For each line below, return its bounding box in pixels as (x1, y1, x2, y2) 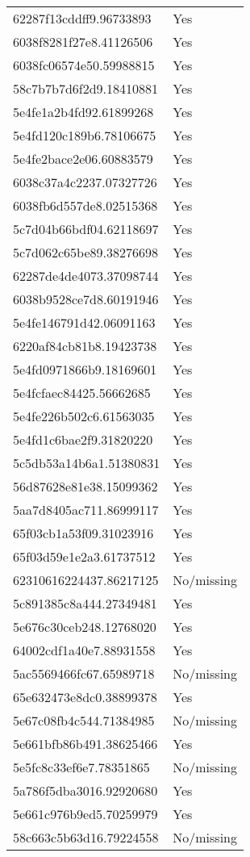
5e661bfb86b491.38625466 (13, 734, 158, 753)
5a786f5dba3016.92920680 (13, 781, 158, 800)
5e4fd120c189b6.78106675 (13, 126, 156, 144)
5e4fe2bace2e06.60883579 (13, 149, 153, 168)
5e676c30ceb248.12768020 (13, 617, 156, 636)
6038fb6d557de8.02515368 (13, 196, 158, 215)
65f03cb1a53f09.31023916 (13, 524, 154, 542)
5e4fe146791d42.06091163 (13, 313, 156, 332)
